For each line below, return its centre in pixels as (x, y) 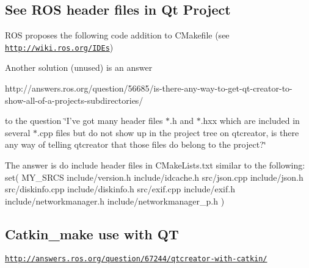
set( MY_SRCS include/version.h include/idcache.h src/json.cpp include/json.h (154, 177)
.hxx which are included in (250, 121)
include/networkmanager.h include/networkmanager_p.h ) (115, 201)
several (18, 132)
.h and (182, 121)
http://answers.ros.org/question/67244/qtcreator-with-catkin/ (136, 259)
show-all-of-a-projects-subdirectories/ (74, 100)
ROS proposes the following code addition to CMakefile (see (117, 35)
